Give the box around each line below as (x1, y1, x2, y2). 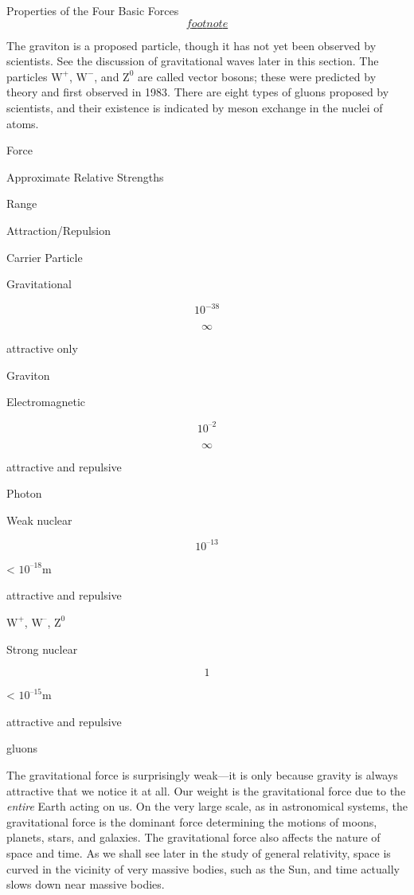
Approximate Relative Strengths (6, 168, 164, 185)
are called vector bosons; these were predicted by (138, 68, 377, 84)
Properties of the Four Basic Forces (6, 2, 179, 18)
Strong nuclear (6, 640, 78, 657)
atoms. (6, 115, 39, 131)
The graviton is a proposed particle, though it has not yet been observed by (6, 37, 377, 53)
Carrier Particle (6, 248, 83, 265)
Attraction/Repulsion (6, 221, 111, 238)
